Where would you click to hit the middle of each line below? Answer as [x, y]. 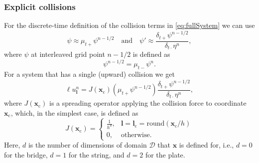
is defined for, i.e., [206, 145]
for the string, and [96, 154]
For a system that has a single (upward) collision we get [89, 74]
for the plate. [165, 154]
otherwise [135, 135]
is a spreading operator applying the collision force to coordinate [148, 103]
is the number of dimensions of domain [87, 145]
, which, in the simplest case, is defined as [74, 112]
